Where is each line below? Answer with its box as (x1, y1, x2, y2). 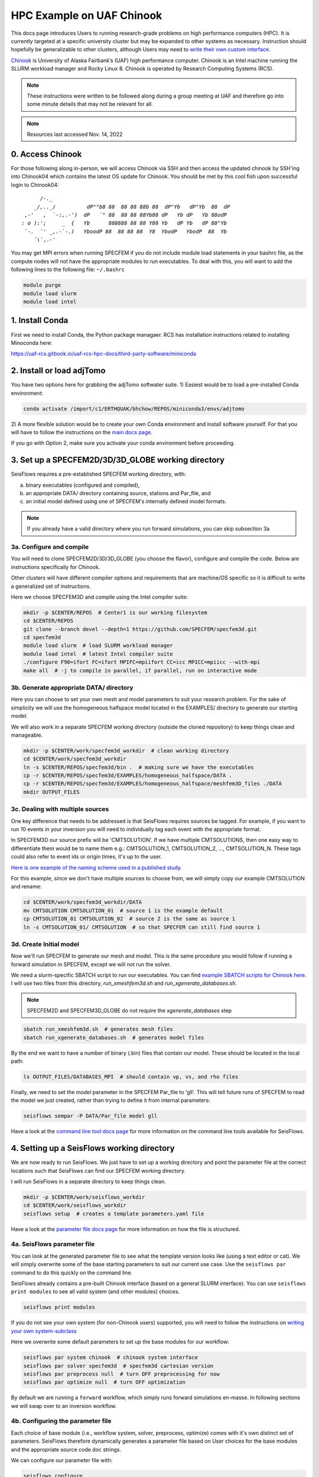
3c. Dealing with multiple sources (11, 805, 109, 814)
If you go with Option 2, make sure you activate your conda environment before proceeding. (11, 440, 235, 447)
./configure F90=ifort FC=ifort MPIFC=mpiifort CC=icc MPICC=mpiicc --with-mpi (23, 659, 261, 666)
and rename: (11, 883, 42, 890)
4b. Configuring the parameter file (11, 1417, 112, 1425)
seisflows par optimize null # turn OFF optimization (23, 1379, 185, 1385)
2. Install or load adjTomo (11, 366, 106, 376)
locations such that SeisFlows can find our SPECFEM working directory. (11, 1167, 186, 1174)
